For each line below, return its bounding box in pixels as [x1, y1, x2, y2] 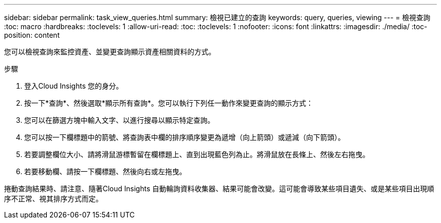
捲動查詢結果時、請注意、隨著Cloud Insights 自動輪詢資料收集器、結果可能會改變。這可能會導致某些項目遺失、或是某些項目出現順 [4, 184, 434, 193]
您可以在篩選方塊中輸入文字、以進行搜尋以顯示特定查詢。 [24, 116, 214, 124]
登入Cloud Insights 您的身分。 [24, 82, 123, 90]
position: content [4, 31, 60, 39]
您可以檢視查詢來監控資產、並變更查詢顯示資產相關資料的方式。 [4, 47, 215, 56]
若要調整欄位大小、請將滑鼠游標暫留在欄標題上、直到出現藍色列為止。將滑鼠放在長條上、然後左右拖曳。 [24, 150, 370, 159]
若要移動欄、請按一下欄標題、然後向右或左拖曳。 [24, 167, 186, 176]
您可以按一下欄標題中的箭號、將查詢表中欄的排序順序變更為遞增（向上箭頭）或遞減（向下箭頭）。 [24, 133, 345, 141]
